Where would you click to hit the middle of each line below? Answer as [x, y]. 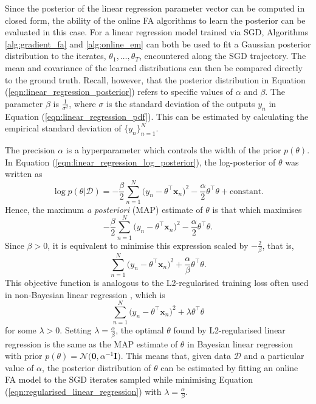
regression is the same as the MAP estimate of [91, 343]
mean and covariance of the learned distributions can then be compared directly [154, 67]
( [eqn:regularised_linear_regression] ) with [83, 391]
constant [246, 191]
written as [24, 174]
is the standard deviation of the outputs [180, 103]
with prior [24, 356]
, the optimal [140, 330]
